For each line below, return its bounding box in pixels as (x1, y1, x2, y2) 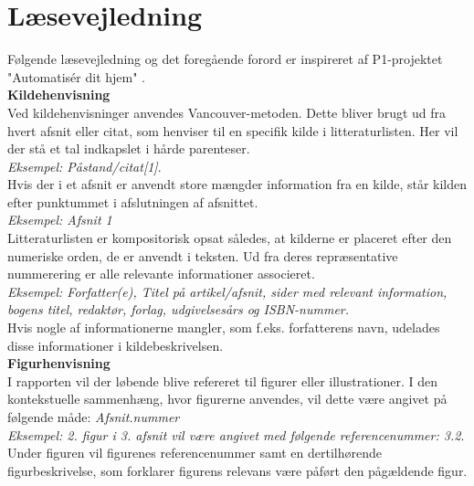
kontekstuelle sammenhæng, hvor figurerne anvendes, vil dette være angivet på (7, 389, 448, 408)
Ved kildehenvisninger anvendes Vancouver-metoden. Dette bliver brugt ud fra (7, 102, 447, 121)
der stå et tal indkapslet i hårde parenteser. (7, 139, 250, 158)
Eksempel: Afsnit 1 (7, 210, 112, 229)
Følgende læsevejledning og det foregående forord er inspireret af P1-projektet (7, 49, 443, 69)
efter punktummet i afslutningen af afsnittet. (7, 192, 258, 211)
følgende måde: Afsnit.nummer (7, 407, 180, 426)
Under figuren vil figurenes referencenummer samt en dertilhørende (7, 443, 382, 462)
